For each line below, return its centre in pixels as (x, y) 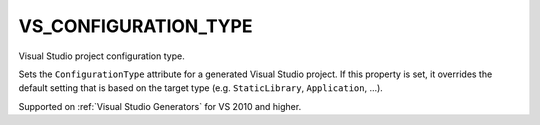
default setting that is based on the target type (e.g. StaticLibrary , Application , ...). (201, 88)
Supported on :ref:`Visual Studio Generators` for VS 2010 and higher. (160, 106)
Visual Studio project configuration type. (101, 56)
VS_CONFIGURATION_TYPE (135, 26)
